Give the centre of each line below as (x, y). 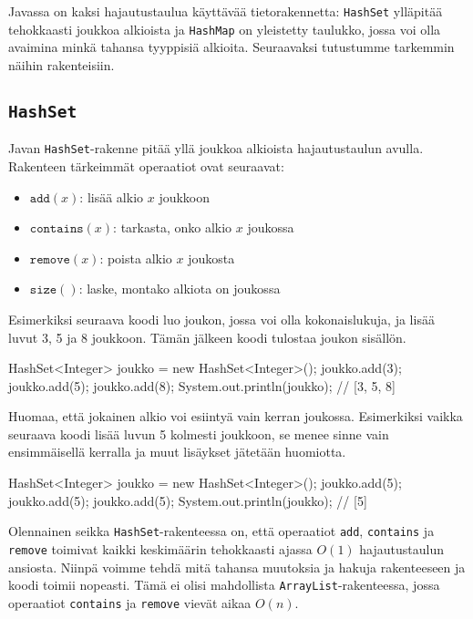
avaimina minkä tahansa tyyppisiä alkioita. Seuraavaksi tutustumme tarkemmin (231, 47)
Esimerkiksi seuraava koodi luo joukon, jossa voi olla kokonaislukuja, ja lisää (221, 319)
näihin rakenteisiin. (62, 64)
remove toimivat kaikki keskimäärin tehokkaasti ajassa (160, 548)
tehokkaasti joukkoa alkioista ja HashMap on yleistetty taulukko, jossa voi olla (225, 29)
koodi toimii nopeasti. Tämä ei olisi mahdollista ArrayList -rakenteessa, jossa (224, 585)
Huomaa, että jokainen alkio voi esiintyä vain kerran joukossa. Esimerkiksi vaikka (236, 416)
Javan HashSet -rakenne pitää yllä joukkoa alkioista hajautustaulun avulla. (216, 148)
